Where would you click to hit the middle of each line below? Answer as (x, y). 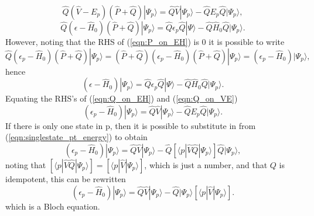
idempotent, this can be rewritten (66, 178)
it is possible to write (247, 41)
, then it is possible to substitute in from (183, 125)
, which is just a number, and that (206, 164)
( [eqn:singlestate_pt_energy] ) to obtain (76, 137)
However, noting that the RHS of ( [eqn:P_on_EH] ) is (102, 41)
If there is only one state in (54, 125)
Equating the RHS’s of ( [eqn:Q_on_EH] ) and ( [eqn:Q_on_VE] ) (122, 98)
